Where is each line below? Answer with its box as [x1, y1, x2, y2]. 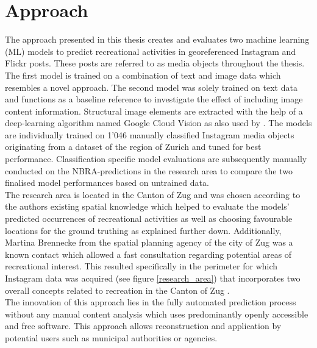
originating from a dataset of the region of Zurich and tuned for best [5, 140, 262, 153]
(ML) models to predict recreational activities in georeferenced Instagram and [5, 44, 296, 57]
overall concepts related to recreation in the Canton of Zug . [5, 283, 230, 296]
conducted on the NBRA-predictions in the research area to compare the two [5, 164, 293, 177]
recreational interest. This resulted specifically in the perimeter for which [5, 260, 278, 272]
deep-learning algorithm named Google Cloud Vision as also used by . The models [5, 116, 312, 129]
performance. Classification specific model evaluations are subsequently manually [5, 152, 307, 165]
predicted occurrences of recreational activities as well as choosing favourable [5, 212, 293, 225]
